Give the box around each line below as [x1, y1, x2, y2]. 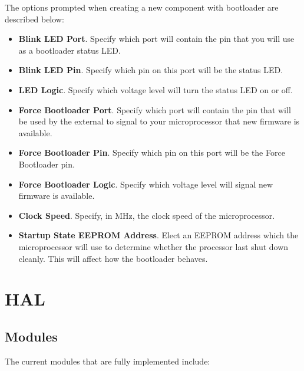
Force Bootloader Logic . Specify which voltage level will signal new [18, 178, 273, 190]
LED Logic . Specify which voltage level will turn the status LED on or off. [18, 83, 293, 96]
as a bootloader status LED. [18, 44, 121, 56]
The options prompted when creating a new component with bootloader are [5, 1, 279, 13]
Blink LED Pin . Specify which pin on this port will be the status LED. [18, 64, 283, 76]
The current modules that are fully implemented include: [5, 354, 210, 367]
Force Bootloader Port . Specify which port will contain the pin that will [18, 103, 291, 116]
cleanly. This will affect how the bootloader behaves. [18, 252, 208, 264]
